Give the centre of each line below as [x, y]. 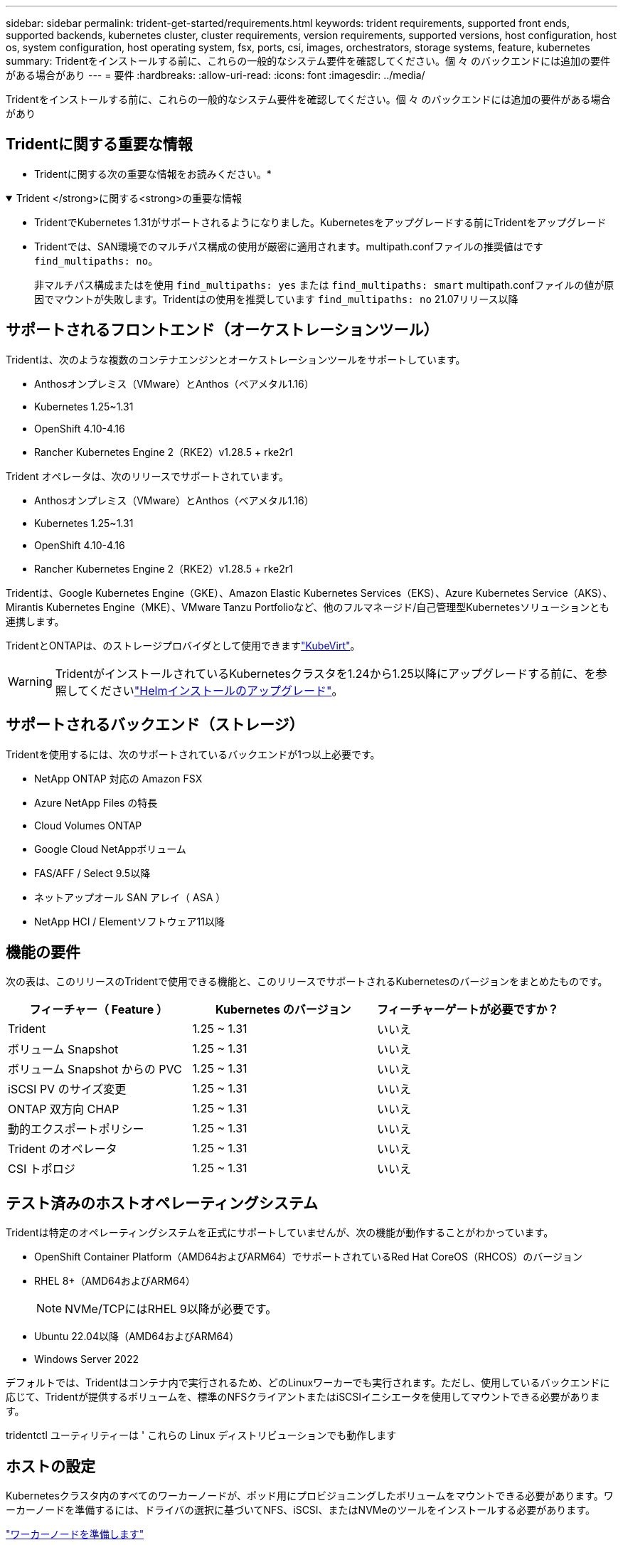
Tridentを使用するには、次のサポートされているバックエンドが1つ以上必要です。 [193, 754]
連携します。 [35, 621]
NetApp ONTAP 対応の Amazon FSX [118, 778]
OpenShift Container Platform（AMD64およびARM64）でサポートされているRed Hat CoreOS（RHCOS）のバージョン [308, 1257]
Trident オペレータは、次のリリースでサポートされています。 [148, 476]
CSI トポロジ [42, 1169]
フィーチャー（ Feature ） [98, 1010]
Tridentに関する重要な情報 [99, 144]
